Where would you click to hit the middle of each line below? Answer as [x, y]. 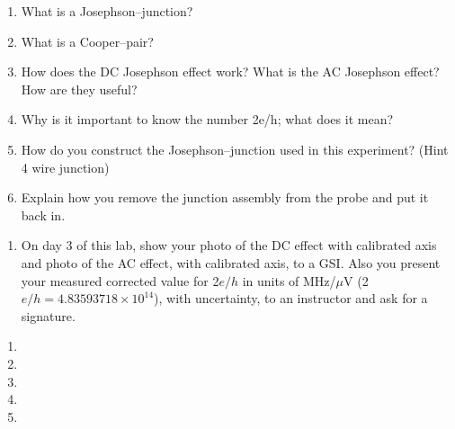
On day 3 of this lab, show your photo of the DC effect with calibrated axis [229, 245]
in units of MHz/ [289, 280]
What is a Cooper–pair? [87, 41]
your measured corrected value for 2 [120, 280]
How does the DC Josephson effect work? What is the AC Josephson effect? [230, 71]
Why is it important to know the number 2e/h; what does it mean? [207, 119]
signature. [48, 315]
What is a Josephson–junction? [107, 11]
